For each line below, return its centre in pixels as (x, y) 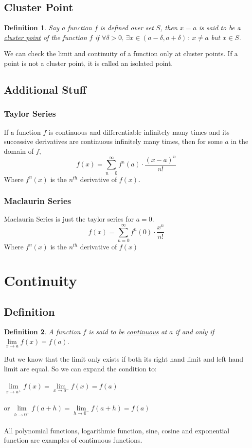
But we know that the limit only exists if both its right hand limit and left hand (124, 359)
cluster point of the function (45, 37)
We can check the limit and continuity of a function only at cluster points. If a (121, 53)
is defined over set (127, 28)
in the (240, 141)
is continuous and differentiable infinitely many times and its (139, 132)
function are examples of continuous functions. (73, 440)
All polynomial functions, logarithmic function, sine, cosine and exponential (117, 430)
